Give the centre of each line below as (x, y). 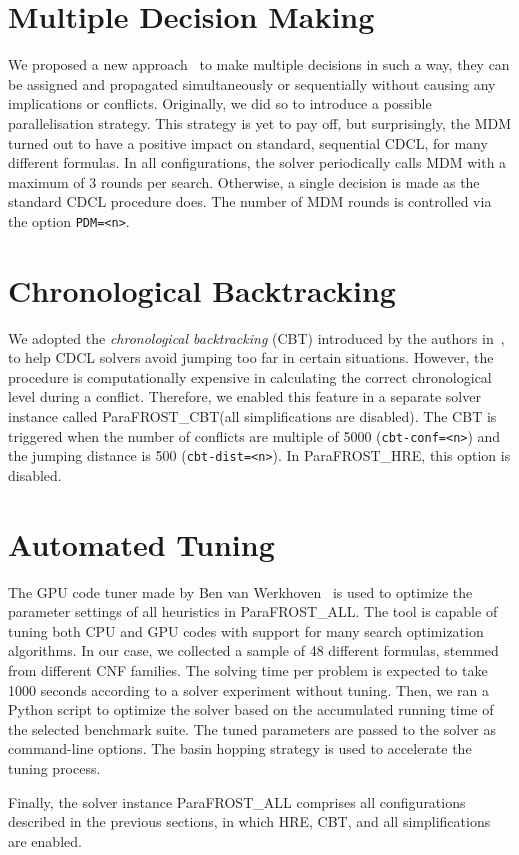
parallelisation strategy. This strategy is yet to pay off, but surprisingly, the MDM (260, 122)
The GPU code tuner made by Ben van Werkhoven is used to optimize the (240, 591)
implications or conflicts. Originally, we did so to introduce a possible (220, 103)
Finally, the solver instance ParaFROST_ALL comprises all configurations (237, 801)
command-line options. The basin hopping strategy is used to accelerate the (240, 748)
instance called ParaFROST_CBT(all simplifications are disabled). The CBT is (252, 416)
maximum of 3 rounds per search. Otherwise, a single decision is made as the (244, 181)
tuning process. (54, 768)
